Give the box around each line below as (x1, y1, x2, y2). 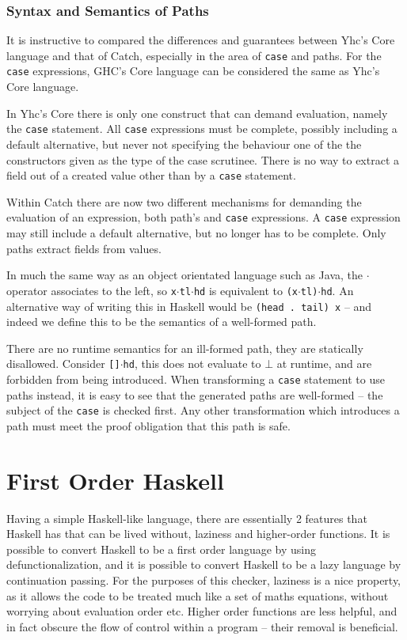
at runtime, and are (276, 355, 372, 372)
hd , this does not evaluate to (123, 355, 261, 372)
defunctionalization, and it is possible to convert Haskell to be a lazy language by (6, 556, 401, 573)
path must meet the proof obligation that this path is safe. (6, 417, 291, 434)
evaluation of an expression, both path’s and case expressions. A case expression (6, 209, 401, 225)
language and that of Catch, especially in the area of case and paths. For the (6, 47, 382, 63)
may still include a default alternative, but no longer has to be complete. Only (6, 225, 386, 241)
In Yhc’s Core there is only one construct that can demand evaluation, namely (6, 104, 388, 121)
